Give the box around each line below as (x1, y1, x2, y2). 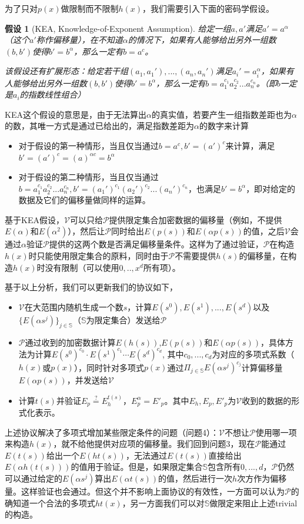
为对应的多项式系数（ (212, 347, 295, 360)
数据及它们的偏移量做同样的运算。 (18, 194, 151, 206)
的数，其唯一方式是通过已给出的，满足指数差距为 (5, 120, 194, 132)
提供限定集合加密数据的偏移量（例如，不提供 (109, 213, 282, 225)
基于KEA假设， (5, 213, 64, 225)
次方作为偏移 (237, 472, 287, 485)
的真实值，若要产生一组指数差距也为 (151, 108, 292, 120)
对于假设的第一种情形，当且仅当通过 (18, 139, 159, 151)
